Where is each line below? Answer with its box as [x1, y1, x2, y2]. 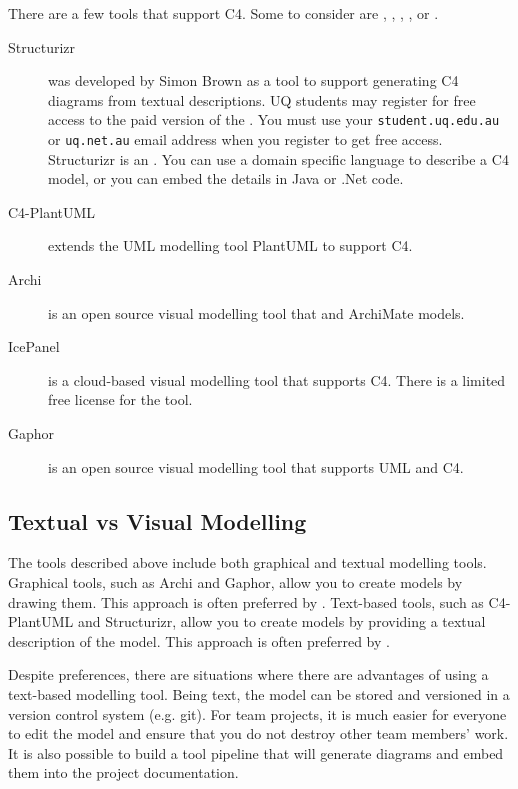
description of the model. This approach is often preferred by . [8, 630, 390, 651]
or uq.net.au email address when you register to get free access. [48, 129, 443, 150]
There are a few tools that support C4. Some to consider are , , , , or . [8, 3, 439, 23]
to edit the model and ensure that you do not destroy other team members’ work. [8, 723, 509, 744]
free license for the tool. [48, 389, 193, 410]
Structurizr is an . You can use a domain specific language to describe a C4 [48, 148, 509, 169]
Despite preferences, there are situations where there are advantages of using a [8, 664, 489, 685]
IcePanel [8, 336, 60, 357]
